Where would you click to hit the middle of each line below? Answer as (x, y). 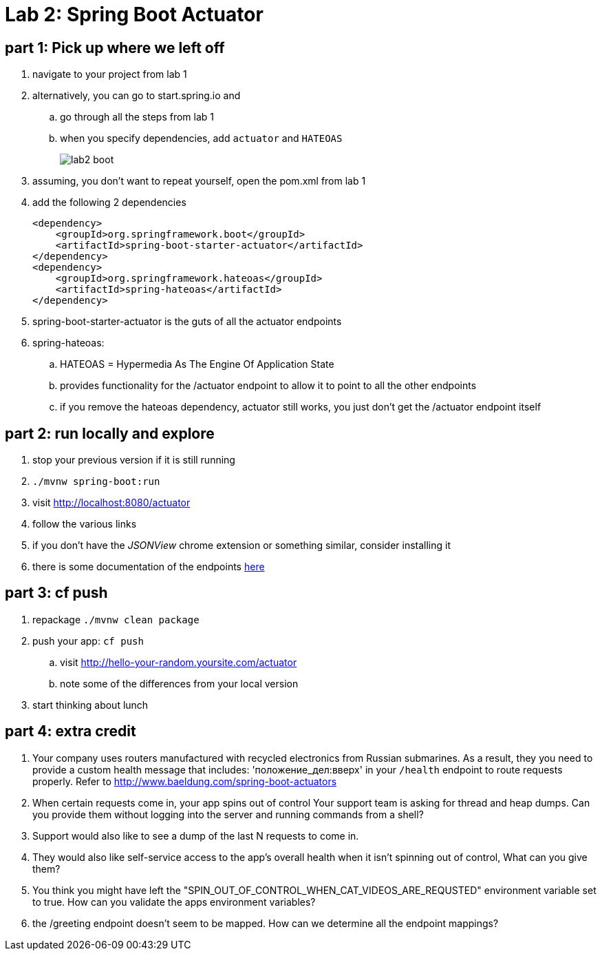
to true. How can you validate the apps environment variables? (174, 902)
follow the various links (85, 524)
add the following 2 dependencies (109, 202)
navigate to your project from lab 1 (110, 74)
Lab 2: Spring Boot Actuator (134, 14)
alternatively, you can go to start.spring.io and (137, 96)
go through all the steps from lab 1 (137, 117)
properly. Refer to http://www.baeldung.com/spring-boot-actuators (185, 781)
